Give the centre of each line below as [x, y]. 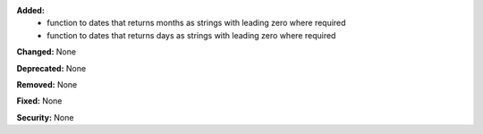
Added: [30, 10]
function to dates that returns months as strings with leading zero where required [196, 23]
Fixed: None [39, 101]
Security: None [45, 117]
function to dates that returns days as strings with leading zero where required [191, 35]
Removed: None [47, 84]
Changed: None [46, 52]
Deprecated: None [51, 68]
